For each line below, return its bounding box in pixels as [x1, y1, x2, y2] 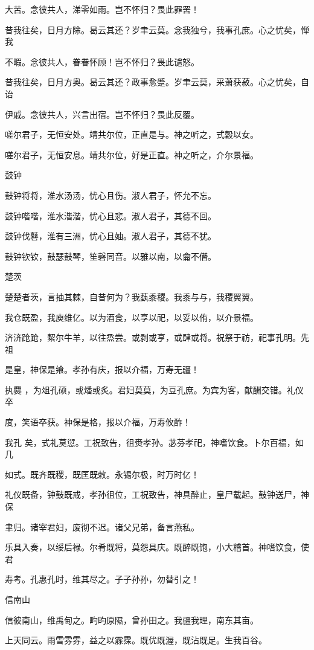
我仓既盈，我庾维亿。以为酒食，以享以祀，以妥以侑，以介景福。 [5, 311, 258, 323]
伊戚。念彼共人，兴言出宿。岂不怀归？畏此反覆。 [5, 108, 199, 120]
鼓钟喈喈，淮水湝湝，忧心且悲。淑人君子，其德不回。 [5, 209, 216, 222]
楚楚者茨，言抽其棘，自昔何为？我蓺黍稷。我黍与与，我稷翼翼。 [5, 290, 258, 303]
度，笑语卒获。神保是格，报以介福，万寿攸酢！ [5, 416, 191, 428]
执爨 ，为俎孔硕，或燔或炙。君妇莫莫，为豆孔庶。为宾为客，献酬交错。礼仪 [5, 383, 304, 396]
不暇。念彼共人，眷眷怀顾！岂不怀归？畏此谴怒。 [5, 55, 199, 68]
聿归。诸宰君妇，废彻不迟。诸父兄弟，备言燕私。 [5, 520, 199, 533]
